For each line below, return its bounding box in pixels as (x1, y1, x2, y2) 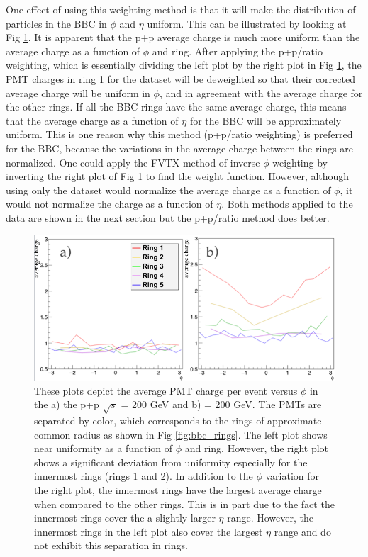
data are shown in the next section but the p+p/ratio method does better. (6, 210, 330, 225)
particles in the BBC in (6, 16, 107, 30)
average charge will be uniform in (6, 85, 150, 100)
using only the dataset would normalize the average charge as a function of (6, 182, 331, 197)
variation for (265, 468, 320, 483)
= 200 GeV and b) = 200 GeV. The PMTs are (121, 397, 322, 412)
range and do (274, 524, 331, 539)
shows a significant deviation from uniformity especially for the (34, 454, 308, 469)
